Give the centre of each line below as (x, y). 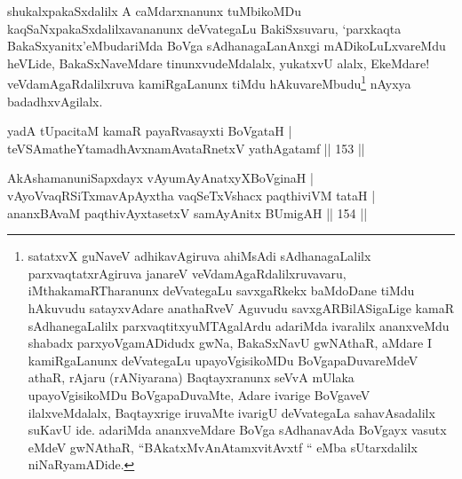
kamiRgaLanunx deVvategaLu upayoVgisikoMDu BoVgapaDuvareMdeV (223, 360)
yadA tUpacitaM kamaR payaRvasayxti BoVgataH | (150, 131)
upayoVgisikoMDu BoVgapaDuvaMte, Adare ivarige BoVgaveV (199, 394)
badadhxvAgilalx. (55, 101)
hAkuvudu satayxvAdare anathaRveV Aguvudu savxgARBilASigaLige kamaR (241, 307)
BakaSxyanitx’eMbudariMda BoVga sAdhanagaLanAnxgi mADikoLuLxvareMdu (227, 46)
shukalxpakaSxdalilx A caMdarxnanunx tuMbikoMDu (154, 11)
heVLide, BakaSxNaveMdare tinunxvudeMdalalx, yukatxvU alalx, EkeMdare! (219, 63)
